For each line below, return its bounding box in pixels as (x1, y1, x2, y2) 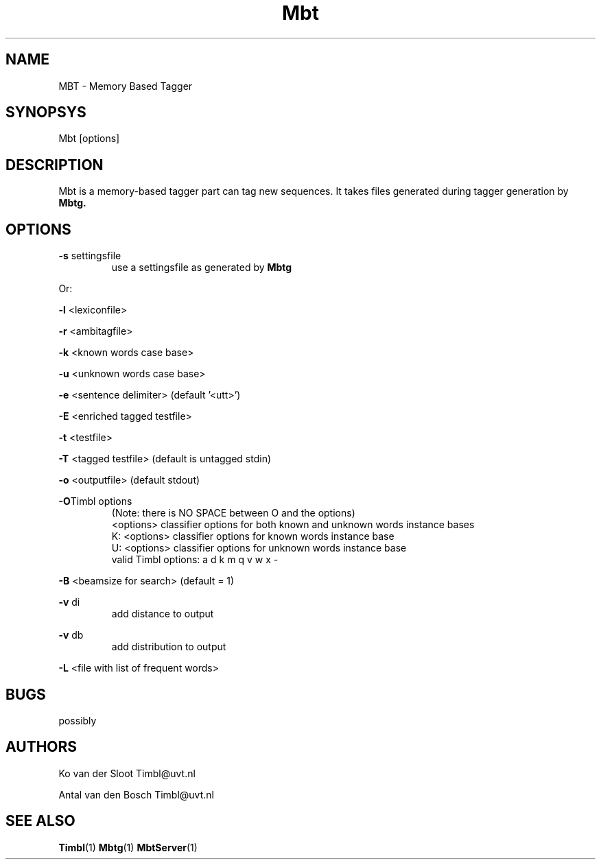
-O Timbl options (58, 495, 132, 508)
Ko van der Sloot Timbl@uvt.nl (58, 767, 196, 779)
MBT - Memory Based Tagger (58, 80, 193, 92)
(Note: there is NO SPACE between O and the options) (111, 507, 355, 519)
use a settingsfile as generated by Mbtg (111, 261, 292, 274)
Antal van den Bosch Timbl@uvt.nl (58, 788, 214, 801)
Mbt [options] (58, 132, 120, 145)
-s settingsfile (58, 250, 121, 262)
